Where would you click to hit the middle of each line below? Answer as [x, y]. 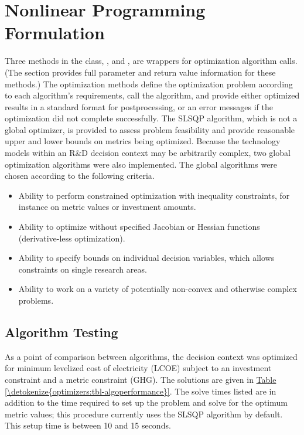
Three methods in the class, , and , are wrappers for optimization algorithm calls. [151, 61]
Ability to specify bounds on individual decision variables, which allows [146, 258]
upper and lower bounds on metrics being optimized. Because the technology [143, 141]
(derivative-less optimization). [72, 238]
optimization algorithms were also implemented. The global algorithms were [141, 164]
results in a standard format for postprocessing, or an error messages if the [139, 106]
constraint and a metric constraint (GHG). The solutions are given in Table [141, 379]
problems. [36, 300]
